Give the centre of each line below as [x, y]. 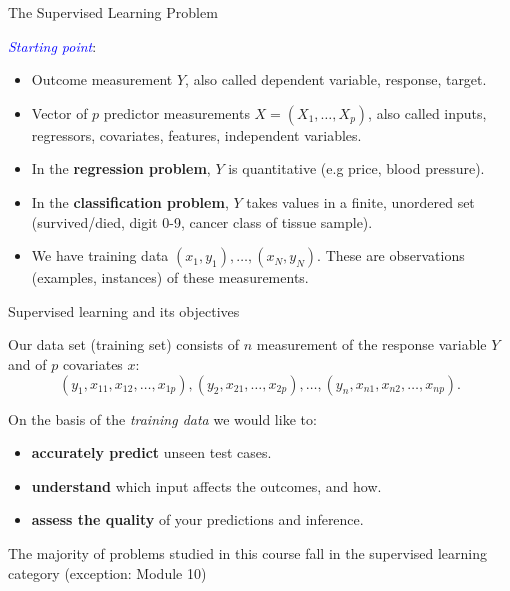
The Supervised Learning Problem [113, 12]
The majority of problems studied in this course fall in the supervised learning [248, 552]
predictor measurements [176, 112]
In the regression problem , [121, 168]
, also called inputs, [427, 112]
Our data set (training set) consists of [124, 344]
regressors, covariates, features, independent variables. [196, 134]
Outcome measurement [102, 79]
